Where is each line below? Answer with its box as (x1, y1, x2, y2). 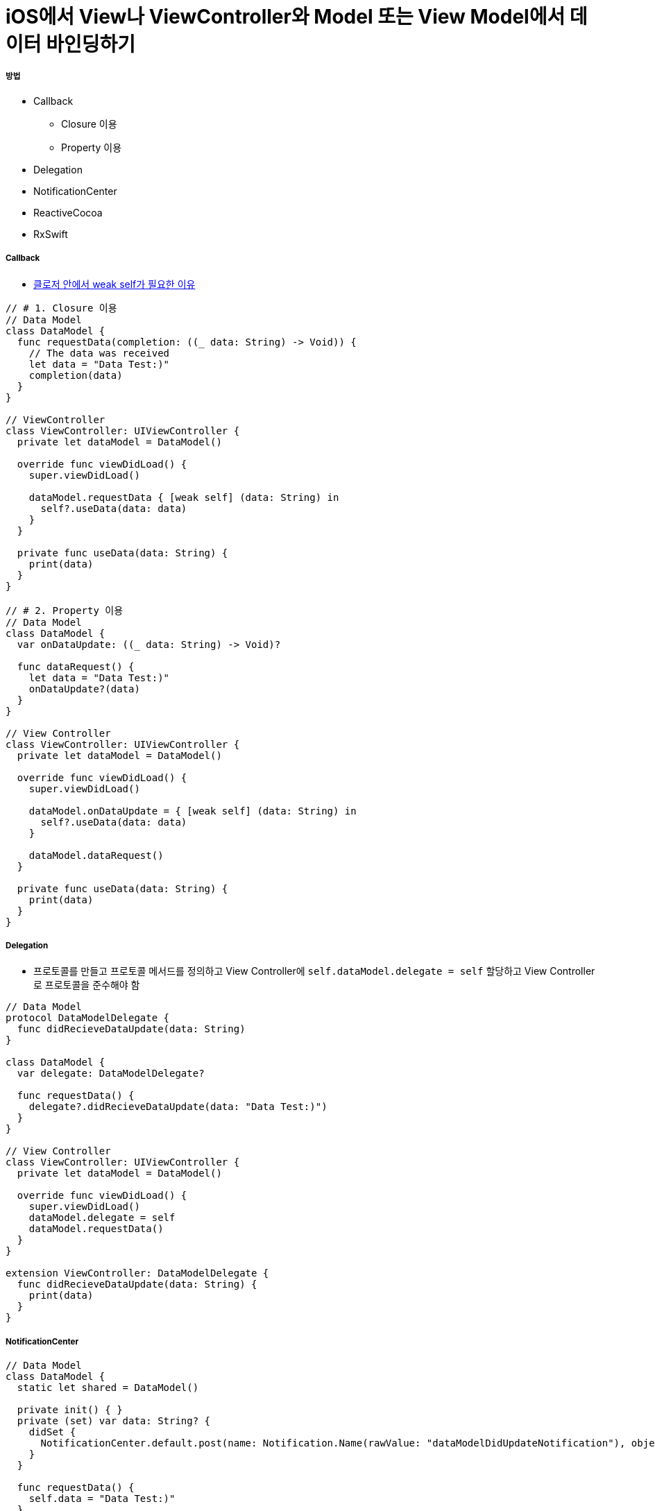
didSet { (28, 1426, 76, 1438)
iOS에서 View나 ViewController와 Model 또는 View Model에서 (6, 5, 565, 28)
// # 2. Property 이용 (6, 604, 124, 616)
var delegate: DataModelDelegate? (17, 1068, 205, 1079)
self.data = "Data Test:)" (28, 1493, 176, 1505)
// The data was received (28, 347, 170, 359)
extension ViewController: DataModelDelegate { (6, 1267, 269, 1279)
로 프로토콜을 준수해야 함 (33, 979, 140, 991)
